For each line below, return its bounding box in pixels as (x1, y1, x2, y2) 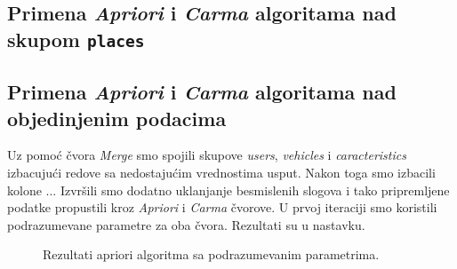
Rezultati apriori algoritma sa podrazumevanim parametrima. (43, 245, 380, 264)
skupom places (7, 25, 145, 52)
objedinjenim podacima (7, 104, 227, 131)
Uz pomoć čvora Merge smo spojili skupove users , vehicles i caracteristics (7, 146, 406, 164)
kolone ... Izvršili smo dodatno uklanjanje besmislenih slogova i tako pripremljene (7, 180, 450, 199)
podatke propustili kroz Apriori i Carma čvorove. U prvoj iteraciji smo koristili (7, 198, 437, 217)
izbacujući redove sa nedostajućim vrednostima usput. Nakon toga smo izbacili (7, 162, 436, 181)
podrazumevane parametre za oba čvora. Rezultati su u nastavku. (7, 215, 365, 233)
